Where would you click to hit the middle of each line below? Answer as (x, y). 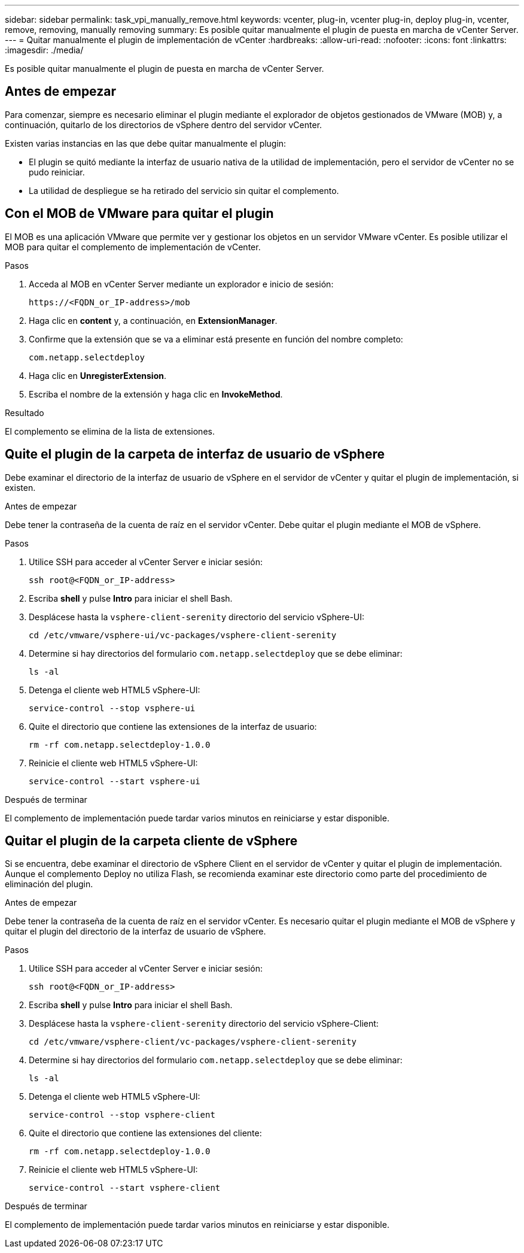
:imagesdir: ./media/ (44, 50)
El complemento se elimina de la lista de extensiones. (110, 431)
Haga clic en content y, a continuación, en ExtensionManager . (153, 320)
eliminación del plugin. (49, 884)
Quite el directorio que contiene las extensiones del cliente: (145, 1133)
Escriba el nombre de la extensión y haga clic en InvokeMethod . (156, 394)
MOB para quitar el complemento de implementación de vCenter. (133, 247)
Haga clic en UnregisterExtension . (98, 375)
